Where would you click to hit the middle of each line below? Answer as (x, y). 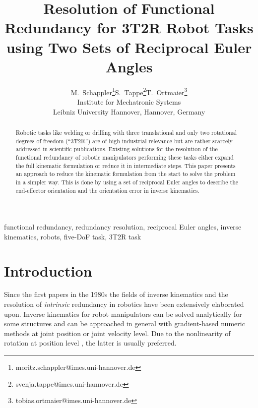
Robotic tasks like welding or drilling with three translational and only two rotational (126, 132)
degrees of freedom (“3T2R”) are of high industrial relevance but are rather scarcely (124, 141)
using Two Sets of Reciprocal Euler (129, 47)
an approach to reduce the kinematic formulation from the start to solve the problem (126, 174)
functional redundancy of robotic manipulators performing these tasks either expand (125, 157)
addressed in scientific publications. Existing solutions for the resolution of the (117, 149)
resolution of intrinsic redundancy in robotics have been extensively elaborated (124, 304)
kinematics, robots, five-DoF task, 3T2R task (73, 236)
